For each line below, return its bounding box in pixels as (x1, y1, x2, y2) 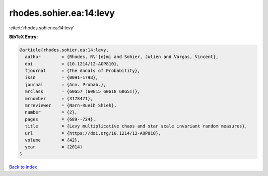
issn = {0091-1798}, (25, 75, 99, 80)
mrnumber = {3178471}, (25, 96, 93, 101)
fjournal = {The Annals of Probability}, (25, 68, 140, 74)
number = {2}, (25, 110, 78, 115)
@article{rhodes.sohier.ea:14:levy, (19, 47, 109, 53)
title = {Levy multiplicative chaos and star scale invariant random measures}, (25, 123, 248, 129)
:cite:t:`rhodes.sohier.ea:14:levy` (9, 25, 75, 31)
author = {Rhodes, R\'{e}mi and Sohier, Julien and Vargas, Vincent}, (25, 54, 219, 59)
